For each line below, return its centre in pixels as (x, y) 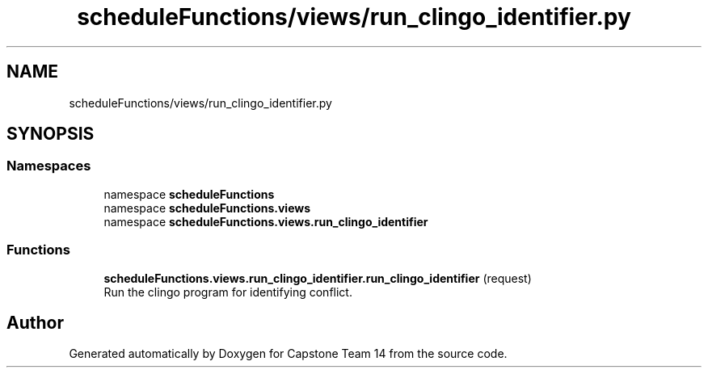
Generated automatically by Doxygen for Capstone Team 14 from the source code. (288, 354)
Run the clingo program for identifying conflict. (228, 292)
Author (35, 322)
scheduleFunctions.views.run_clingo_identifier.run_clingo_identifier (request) (318, 278)
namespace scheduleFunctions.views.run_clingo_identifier (266, 221)
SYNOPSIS (51, 134)
